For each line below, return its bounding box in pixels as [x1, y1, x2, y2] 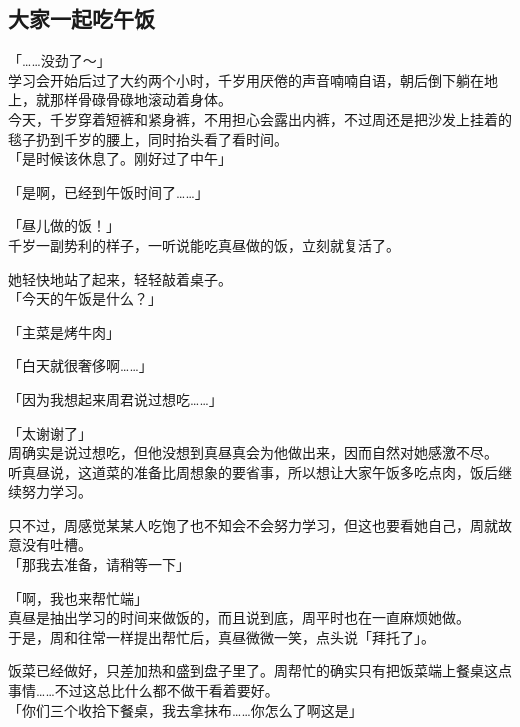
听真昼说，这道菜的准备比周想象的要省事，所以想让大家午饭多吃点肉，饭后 [8, 461, 498, 482]
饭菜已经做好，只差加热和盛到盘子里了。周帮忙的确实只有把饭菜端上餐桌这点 [8, 660, 512, 681]
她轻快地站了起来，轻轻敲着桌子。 [8, 268, 232, 289]
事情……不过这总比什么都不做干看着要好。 [8, 680, 279, 701]
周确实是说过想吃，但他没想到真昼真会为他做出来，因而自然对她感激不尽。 [8, 442, 498, 463]
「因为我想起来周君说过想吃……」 [8, 388, 223, 409]
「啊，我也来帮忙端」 [8, 587, 148, 608]
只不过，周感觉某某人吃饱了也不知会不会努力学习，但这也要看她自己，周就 [8, 514, 498, 535]
